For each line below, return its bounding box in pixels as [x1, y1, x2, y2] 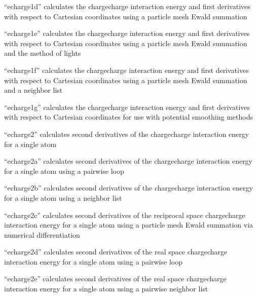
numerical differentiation [4, 229, 80, 240]
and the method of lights [4, 48, 81, 58]
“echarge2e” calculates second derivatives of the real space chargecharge [4, 273, 227, 284]
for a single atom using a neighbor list [4, 192, 122, 203]
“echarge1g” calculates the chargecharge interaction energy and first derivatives [4, 101, 250, 112]
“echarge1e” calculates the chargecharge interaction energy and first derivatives [4, 28, 250, 39]
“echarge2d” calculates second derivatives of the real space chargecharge [4, 246, 228, 257]
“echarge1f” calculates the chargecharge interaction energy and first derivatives [4, 64, 249, 75]
